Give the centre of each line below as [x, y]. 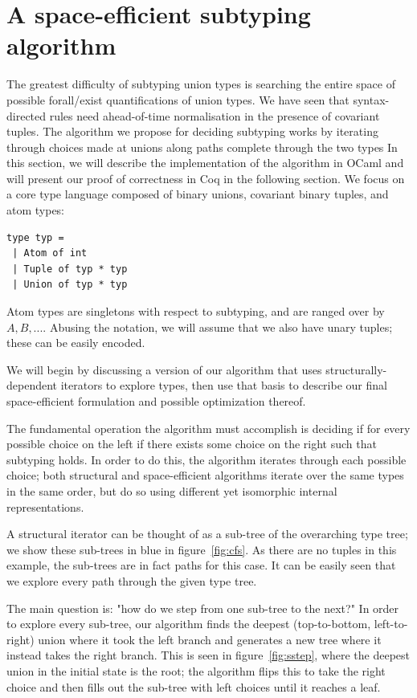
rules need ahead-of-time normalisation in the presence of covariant [215, 115]
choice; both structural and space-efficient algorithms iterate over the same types [205, 475]
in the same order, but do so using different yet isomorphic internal [172, 490]
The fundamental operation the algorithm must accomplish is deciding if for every [208, 428]
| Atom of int [50, 253]
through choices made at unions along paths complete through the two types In [202, 147]
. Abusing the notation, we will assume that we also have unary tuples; [218, 327]
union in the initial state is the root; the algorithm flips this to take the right [196, 670]
